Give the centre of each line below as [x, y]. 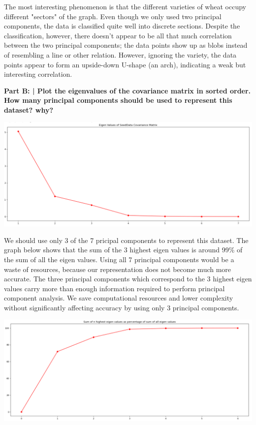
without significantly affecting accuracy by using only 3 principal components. [122, 307]
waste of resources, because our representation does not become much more [118, 269]
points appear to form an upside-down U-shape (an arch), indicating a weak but [125, 64]
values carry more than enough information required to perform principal [114, 288]
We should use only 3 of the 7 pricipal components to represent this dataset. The [126, 240]
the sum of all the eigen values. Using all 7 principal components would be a [119, 259]
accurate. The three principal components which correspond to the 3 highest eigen [128, 279]
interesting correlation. [38, 74]
